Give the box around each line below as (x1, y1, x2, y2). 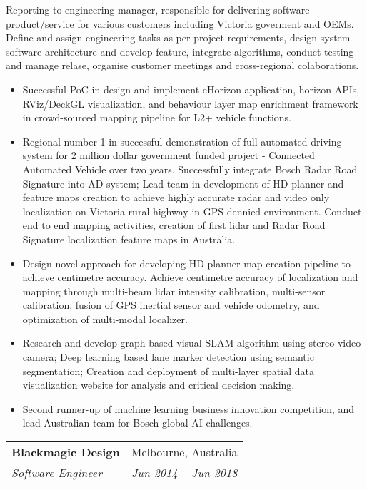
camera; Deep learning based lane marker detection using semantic (22, 349, 314, 364)
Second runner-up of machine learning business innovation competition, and (22, 401, 355, 416)
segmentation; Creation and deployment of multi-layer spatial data (22, 363, 314, 378)
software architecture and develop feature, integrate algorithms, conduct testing (6, 44, 354, 58)
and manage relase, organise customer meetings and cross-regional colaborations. (6, 58, 359, 73)
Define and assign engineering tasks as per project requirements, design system (6, 30, 351, 45)
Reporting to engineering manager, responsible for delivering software (6, 2, 310, 16)
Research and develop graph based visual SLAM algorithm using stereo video (22, 335, 361, 350)
